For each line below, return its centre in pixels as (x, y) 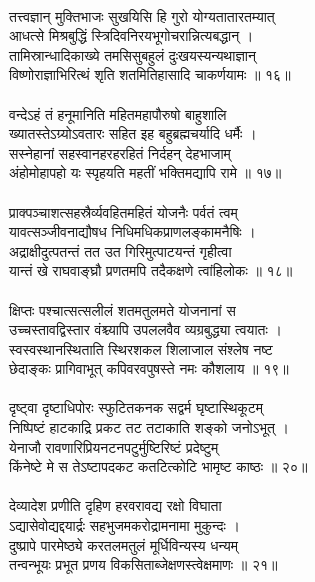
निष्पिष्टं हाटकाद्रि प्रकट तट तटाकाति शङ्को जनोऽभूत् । (149, 427)
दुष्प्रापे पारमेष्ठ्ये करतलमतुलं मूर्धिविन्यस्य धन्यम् (123, 544)
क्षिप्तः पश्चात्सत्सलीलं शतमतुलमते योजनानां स (122, 309)
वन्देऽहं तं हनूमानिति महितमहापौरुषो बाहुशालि (118, 113)
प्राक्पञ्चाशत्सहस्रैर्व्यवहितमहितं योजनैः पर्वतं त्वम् (123, 211)
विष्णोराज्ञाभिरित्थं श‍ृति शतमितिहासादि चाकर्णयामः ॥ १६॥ (150, 74)
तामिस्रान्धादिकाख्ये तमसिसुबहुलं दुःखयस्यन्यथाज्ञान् (132, 54)
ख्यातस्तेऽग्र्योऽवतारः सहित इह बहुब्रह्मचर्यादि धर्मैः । (133, 133)
